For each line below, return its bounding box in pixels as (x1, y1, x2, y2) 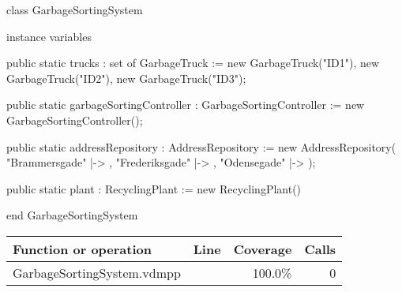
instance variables (6, 28, 92, 44)
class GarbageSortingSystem (6, 2, 143, 17)
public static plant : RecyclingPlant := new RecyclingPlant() (6, 180, 302, 197)
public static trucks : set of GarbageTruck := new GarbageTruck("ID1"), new (6, 54, 380, 71)
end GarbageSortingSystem (6, 207, 138, 223)
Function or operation (13, 239, 152, 258)
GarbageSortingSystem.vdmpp (13, 263, 181, 282)
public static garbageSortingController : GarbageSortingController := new (6, 96, 365, 113)
